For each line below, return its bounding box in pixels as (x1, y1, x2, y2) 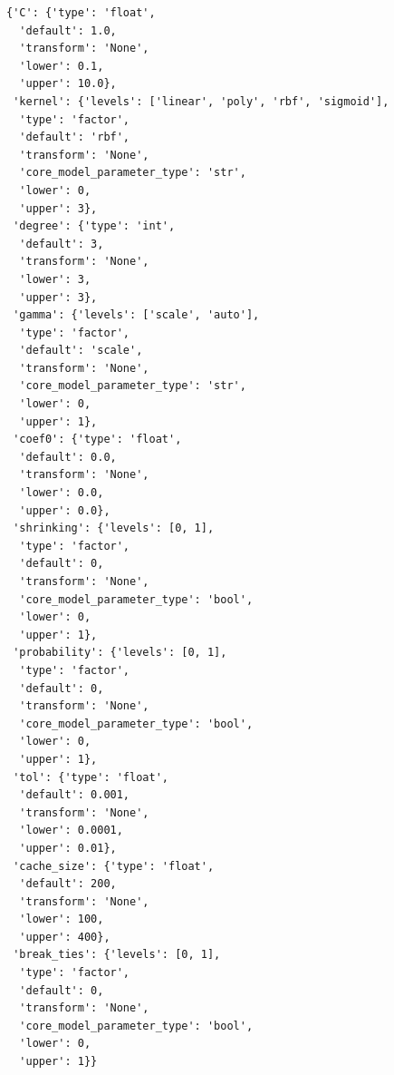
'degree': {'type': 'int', (13, 220, 176, 233)
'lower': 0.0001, (19, 824, 123, 837)
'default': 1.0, (19, 24, 117, 37)
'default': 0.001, (19, 788, 130, 802)
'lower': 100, (19, 913, 104, 926)
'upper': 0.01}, (19, 841, 117, 855)
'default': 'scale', (19, 344, 143, 357)
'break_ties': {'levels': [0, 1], (13, 948, 221, 962)
